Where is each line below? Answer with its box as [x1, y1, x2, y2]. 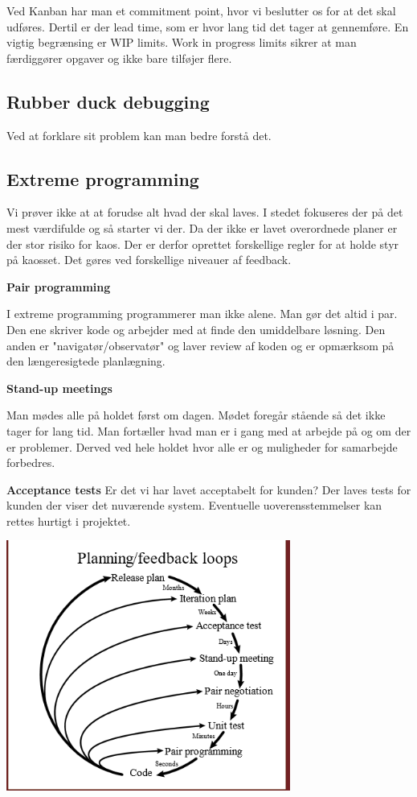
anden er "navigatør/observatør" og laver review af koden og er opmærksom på [6, 337, 395, 353]
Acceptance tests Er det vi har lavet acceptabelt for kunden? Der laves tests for [6, 481, 411, 498]
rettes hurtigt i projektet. [6, 512, 131, 529]
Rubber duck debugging [6, 89, 210, 114]
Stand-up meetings [6, 379, 112, 396]
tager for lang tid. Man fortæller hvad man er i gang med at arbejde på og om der [6, 422, 411, 439]
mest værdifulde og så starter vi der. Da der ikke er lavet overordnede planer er [6, 219, 398, 236]
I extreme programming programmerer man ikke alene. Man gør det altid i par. [6, 305, 398, 322]
